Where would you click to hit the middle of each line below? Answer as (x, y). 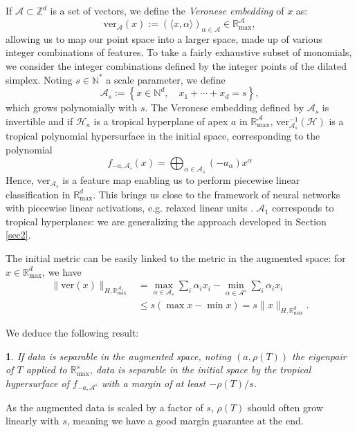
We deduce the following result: (72, 333)
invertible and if (39, 121)
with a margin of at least (154, 383)
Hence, (20, 179)
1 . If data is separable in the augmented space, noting (118, 356)
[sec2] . (18, 235)
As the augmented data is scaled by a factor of (104, 407)
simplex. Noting (39, 79)
